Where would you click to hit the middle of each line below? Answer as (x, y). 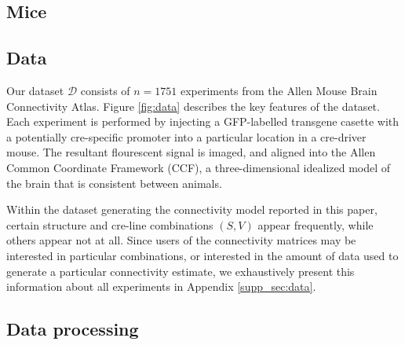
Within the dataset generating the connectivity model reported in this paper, (192, 209)
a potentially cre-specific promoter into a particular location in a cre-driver (186, 136)
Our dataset (35, 90)
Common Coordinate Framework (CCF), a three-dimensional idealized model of (199, 167)
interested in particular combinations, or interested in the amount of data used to (202, 255)
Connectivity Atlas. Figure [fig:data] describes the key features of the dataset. (193, 106)
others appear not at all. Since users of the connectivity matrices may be (181, 240)
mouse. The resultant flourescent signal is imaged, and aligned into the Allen (191, 152)
